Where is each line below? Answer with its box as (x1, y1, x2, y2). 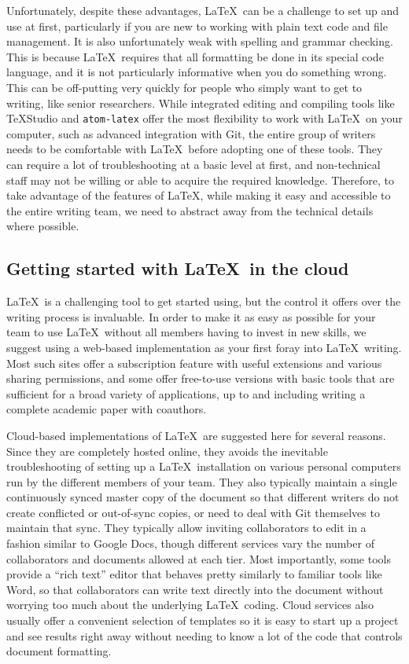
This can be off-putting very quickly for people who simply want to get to (6, 79, 363, 95)
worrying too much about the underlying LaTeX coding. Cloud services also (6, 596, 374, 613)
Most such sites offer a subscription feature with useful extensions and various (6, 354, 382, 371)
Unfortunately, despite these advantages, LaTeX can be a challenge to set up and (6, 2, 400, 18)
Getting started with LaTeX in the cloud (6, 256, 349, 281)
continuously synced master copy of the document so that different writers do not (6, 489, 400, 505)
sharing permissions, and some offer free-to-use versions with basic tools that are (6, 370, 395, 387)
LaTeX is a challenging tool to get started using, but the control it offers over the (6, 293, 401, 310)
